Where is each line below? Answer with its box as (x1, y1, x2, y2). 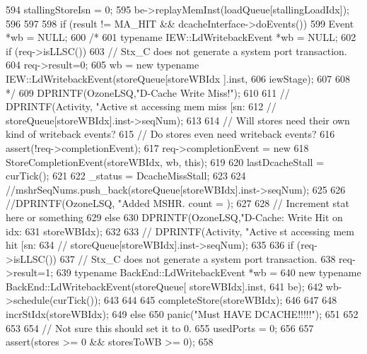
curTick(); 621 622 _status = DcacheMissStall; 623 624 (6, 168, 246, 183)
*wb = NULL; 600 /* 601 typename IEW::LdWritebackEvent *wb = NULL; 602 (6, 30, 356, 45)
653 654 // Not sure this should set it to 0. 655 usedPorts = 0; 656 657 (6, 320, 314, 335)
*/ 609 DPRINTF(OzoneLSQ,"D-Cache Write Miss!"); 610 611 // (6, 85, 290, 100)
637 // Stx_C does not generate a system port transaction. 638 (59, 251, 336, 266)
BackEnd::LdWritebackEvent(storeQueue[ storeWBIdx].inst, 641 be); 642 (6, 278, 323, 293)
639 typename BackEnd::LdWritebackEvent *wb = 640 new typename (56, 265, 361, 280)
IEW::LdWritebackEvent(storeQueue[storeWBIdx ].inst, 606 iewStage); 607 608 (6, 71, 350, 85)
